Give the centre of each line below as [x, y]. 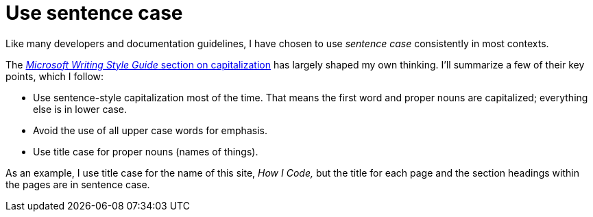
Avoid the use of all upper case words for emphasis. [150, 130]
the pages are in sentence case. [78, 184]
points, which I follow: [55, 76]
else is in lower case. [80, 109]
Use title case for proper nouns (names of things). [146, 151]
